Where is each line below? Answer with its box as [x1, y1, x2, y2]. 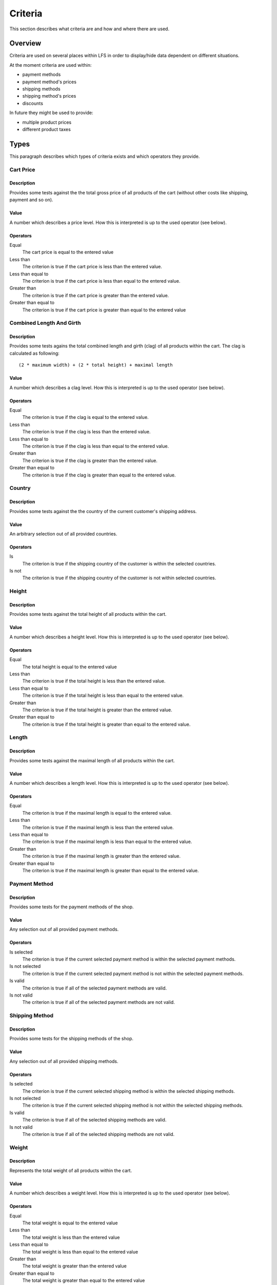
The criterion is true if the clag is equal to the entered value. [22, 414, 149, 420]
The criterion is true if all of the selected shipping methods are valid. [22, 1117, 167, 1123]
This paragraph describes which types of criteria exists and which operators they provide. [9, 153, 200, 159]
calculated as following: [9, 350, 60, 356]
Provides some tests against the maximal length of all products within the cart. [9, 757, 175, 763]
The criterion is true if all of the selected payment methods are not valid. [22, 999, 175, 1005]
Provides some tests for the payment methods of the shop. [9, 904, 134, 910]
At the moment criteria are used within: [9, 62, 92, 68]
